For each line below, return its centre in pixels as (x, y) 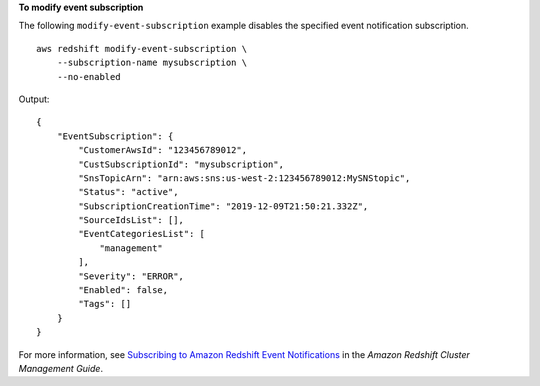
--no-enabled (88, 76)
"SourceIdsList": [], (131, 220)
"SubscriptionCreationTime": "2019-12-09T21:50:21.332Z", (223, 206)
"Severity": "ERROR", (131, 276)
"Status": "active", (128, 192)
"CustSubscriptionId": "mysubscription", (181, 164)
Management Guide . (61, 368)
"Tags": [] (105, 304)
